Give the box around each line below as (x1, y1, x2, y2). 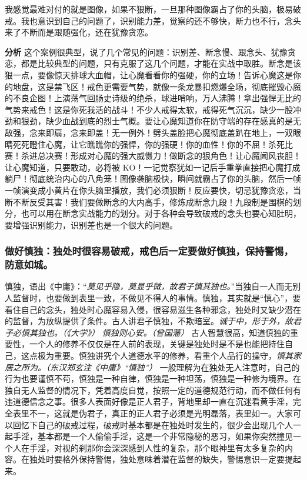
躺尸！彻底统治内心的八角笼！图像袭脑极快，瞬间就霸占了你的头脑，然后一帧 (5, 172, 301, 185)
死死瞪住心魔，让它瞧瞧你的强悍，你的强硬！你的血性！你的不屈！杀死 (12, 138, 285, 150)
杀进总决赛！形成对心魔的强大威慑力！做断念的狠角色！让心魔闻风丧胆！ (21, 149, 301, 162)
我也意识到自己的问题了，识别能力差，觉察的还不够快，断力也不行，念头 (21, 14, 301, 26)
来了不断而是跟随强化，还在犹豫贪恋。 (5, 26, 153, 38)
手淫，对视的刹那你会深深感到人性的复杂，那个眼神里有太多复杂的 (29, 441, 285, 454)
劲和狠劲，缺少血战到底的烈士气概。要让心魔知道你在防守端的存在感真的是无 (5, 115, 301, 127)
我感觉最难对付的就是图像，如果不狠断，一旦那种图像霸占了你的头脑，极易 (5, 3, 293, 15)
